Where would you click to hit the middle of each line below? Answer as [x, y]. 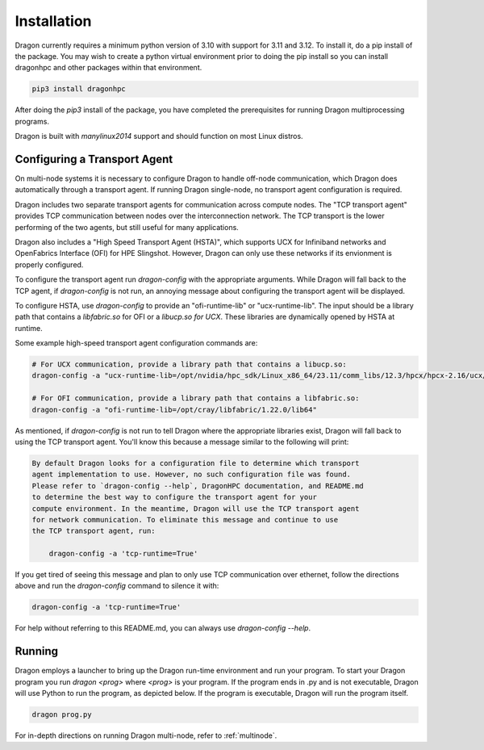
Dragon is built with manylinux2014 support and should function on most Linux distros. [159, 136]
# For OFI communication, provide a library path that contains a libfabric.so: [196, 398]
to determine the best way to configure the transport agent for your [175, 497]
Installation [53, 21]
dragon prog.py [62, 715]
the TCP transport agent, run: [94, 531]
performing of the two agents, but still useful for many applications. [127, 227]
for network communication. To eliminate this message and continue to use [185, 520]
